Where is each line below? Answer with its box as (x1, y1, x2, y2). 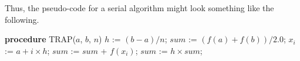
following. (5, 13, 39, 25)
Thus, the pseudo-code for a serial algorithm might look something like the (5, 2, 274, 13)
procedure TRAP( (5, 33, 76, 45)
